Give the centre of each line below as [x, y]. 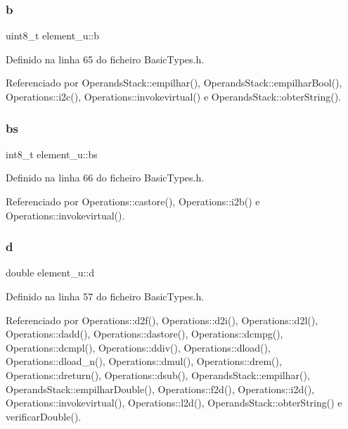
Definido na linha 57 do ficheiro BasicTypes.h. [105, 296]
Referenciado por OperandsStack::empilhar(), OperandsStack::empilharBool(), [174, 83]
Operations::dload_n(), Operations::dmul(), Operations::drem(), [144, 361]
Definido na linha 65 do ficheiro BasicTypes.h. [105, 59]
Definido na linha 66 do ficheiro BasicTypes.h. [105, 178]
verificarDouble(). [44, 416]
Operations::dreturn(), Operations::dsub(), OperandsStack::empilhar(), [158, 374]
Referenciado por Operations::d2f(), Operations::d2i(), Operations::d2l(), [162, 320]
